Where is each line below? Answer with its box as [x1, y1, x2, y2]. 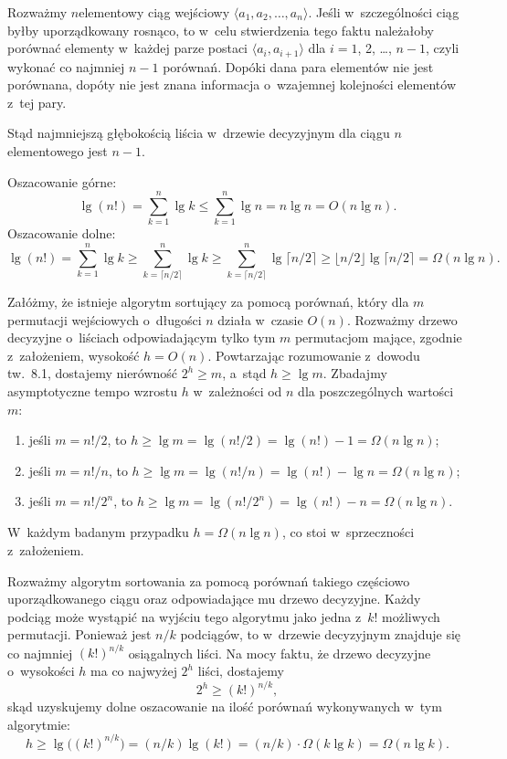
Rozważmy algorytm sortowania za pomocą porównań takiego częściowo [7, 571, 410, 590]
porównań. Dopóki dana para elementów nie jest [163, 57, 434, 76]
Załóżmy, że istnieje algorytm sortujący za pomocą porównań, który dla [7, 292, 409, 311]
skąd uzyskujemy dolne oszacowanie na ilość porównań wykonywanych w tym [7, 697, 442, 716]
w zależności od [193, 382, 282, 401]
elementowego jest [7, 142, 108, 161]
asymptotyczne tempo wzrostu [7, 382, 178, 401]
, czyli [426, 38, 459, 58]
